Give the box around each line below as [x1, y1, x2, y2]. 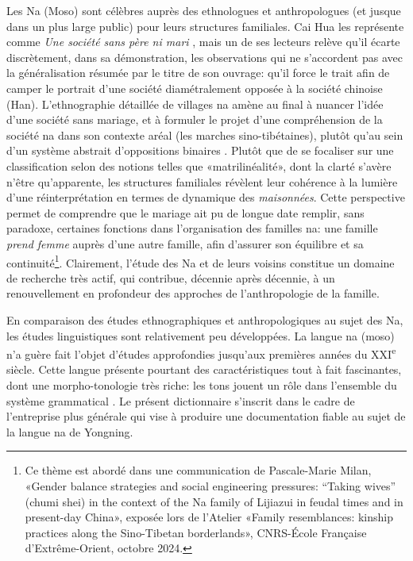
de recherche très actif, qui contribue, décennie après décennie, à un [6, 269, 335, 286]
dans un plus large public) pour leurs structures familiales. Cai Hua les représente [6, 17, 404, 34]
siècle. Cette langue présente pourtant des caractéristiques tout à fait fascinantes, [6, 361, 402, 378]
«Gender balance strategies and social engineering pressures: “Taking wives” [25, 477, 396, 494]
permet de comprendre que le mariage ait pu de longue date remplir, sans [6, 204, 365, 221]
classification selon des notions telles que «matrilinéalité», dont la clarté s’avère [6, 157, 392, 174]
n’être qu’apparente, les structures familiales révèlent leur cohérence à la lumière [6, 173, 398, 190]
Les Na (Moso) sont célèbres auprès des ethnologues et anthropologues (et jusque [6, 2, 401, 18]
